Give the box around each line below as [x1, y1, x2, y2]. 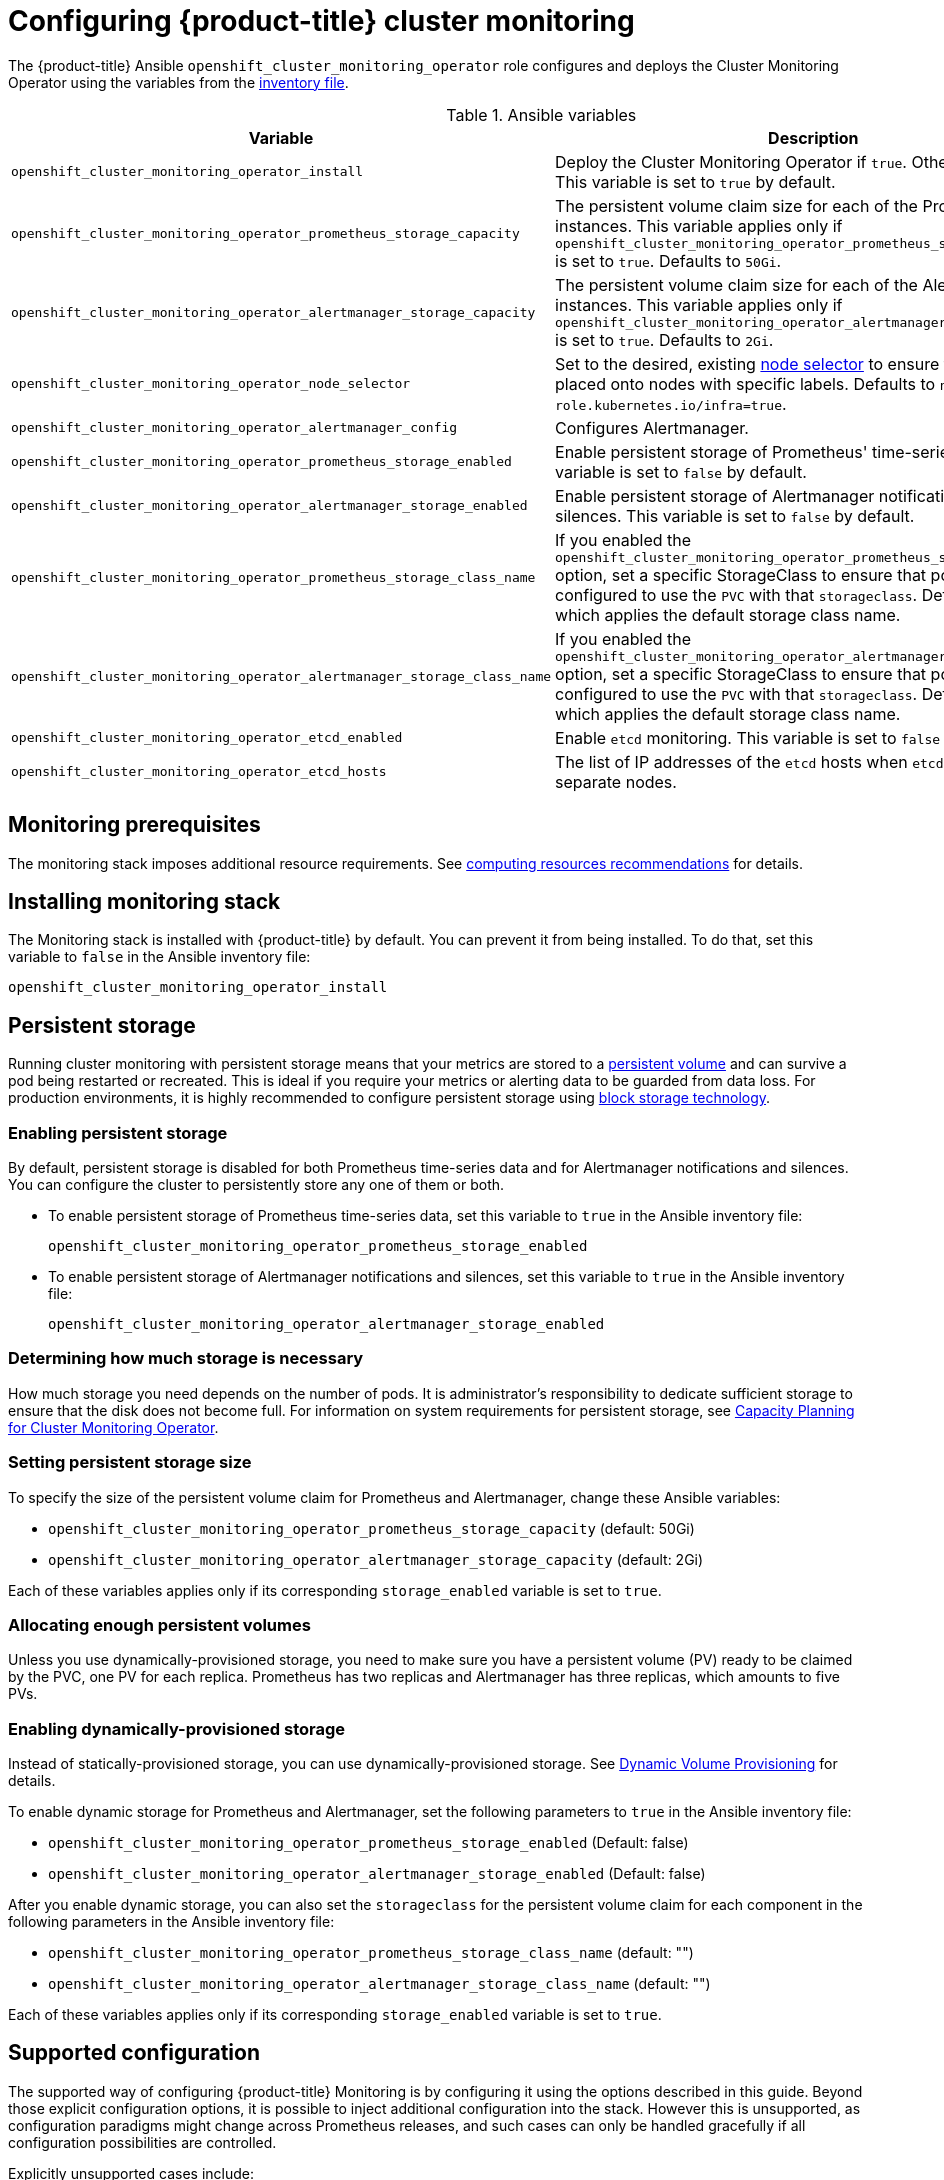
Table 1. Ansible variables [446, 104, 637, 125]
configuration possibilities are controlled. [8, 2133, 277, 2151]
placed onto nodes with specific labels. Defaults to [555, 373, 936, 394]
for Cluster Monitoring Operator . [8, 1418, 219, 1436]
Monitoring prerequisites [8, 812, 261, 838]
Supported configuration [8, 2040, 261, 2066]
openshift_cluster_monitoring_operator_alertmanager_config [11, 420, 458, 436]
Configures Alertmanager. [555, 417, 749, 438]
